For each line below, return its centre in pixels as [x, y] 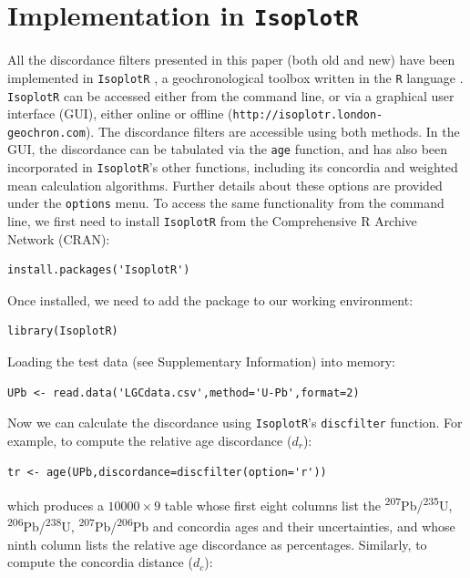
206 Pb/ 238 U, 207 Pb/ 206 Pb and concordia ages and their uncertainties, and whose [231, 525]
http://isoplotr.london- [308, 115]
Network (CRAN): [59, 238]
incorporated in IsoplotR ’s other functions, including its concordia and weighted [233, 167]
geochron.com [46, 133]
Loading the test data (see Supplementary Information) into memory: [201, 361]
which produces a [56, 505]
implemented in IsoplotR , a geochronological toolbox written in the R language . [235, 77]
